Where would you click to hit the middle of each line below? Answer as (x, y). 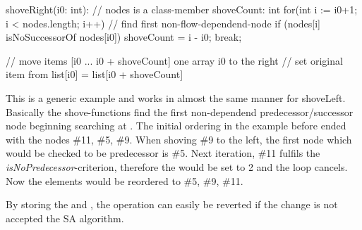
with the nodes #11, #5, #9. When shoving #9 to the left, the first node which (179, 139)
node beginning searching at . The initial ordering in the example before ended (176, 126)
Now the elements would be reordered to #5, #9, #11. (125, 180)
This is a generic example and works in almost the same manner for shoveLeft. (176, 97)
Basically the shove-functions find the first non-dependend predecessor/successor (180, 111)
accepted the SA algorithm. (65, 218)
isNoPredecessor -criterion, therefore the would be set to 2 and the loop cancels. (177, 166)
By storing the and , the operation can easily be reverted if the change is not (172, 204)
